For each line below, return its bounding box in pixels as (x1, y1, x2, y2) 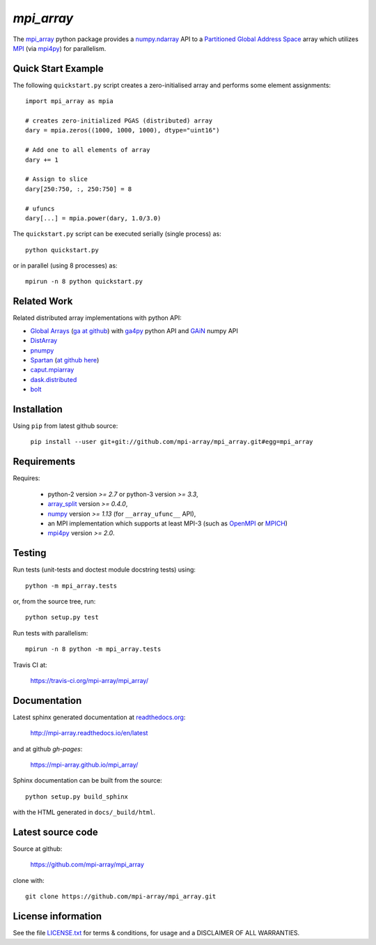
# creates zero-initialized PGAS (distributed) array (25, 117, 212, 125)
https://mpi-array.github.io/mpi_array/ (30, 760, 139, 769)
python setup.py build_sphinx (25, 792, 129, 801)
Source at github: (13, 845, 63, 853)
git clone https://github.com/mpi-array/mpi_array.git (25, 893, 217, 900)
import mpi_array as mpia (25, 98, 114, 105)
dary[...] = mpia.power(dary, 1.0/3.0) (25, 214, 162, 222)
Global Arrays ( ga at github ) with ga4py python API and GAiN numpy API (30, 326, 238, 335)
